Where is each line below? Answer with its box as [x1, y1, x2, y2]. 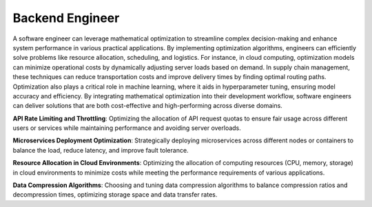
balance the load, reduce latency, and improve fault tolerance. [12, 146, 189, 154]
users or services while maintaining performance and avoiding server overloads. [12, 124, 241, 132]
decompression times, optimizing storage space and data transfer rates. [12, 190, 218, 199]
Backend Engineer [12, 10, 120, 25]
